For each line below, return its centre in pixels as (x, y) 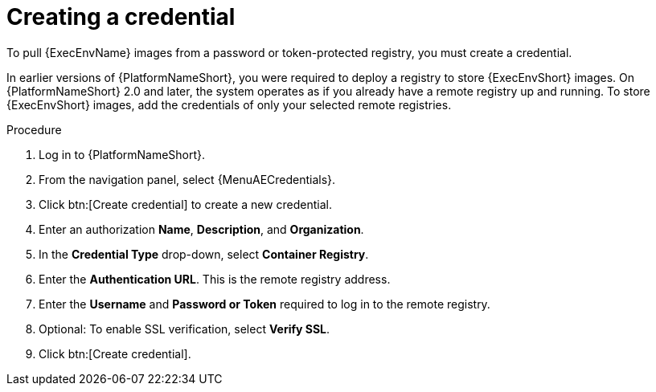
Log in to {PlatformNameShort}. (122, 154)
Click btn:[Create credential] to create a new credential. (185, 204)
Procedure (34, 129)
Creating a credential (121, 17)
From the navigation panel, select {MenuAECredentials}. (187, 179)
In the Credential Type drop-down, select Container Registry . (204, 254)
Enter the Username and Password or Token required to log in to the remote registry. (264, 304)
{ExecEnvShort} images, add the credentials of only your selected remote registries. (229, 104)
